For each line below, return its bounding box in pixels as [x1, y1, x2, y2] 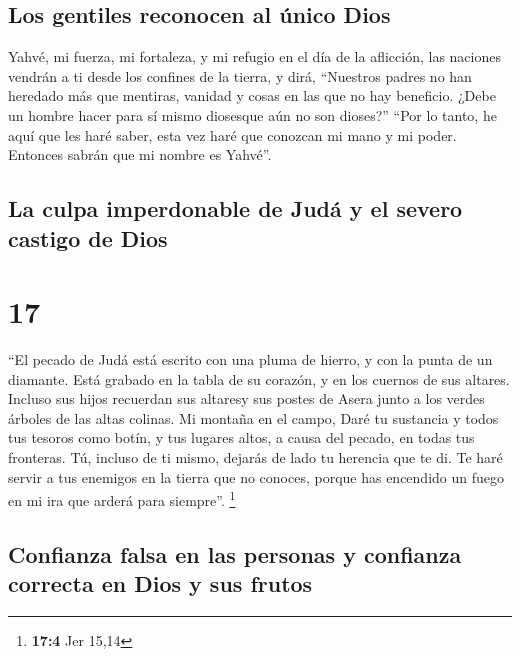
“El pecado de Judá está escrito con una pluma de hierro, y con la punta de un [8, 349, 493, 370]
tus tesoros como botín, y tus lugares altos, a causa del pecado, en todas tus [8, 427, 475, 448]
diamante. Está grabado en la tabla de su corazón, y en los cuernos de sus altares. [8, 368, 510, 389]
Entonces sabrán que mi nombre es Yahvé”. [8, 144, 272, 165]
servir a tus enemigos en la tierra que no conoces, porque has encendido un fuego [8, 466, 505, 487]
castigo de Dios [8, 222, 168, 253]
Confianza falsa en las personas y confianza [8, 538, 462, 569]
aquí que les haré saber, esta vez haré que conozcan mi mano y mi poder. [8, 124, 457, 145]
